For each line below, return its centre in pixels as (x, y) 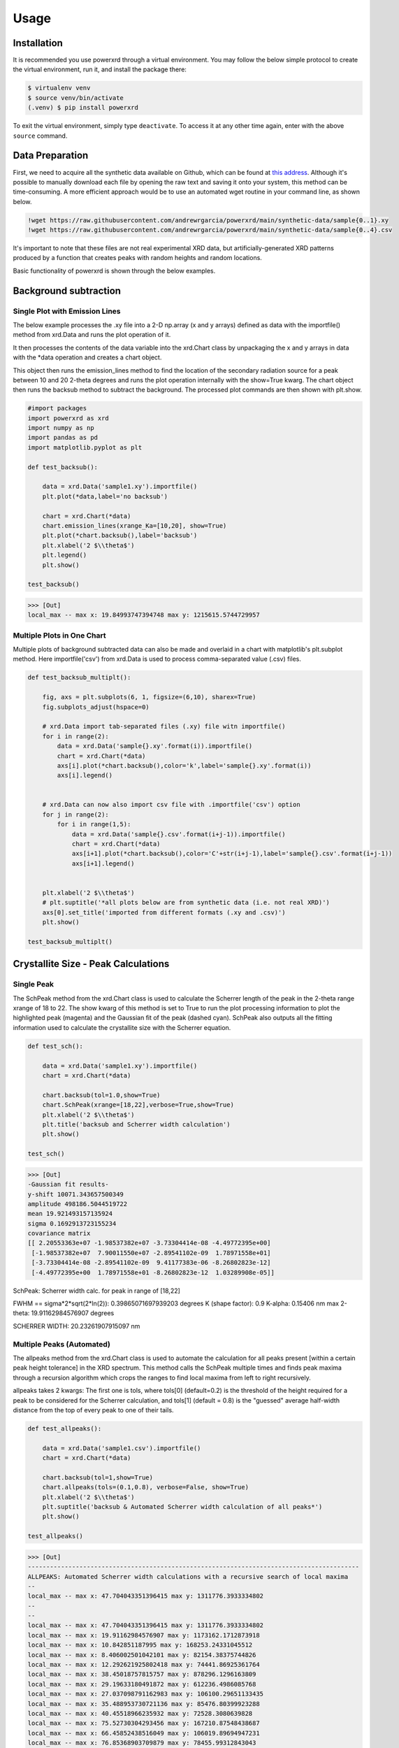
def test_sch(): (56, 1046)
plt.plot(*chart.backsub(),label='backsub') (120, 536)
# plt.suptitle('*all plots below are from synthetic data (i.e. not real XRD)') (186, 903)
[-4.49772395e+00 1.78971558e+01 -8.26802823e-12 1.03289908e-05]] (153, 1272)
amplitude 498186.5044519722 (78, 1204)
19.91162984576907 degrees (73, 1313)
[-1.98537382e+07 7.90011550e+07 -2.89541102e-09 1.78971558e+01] (151, 1253)
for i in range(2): (76, 736)
